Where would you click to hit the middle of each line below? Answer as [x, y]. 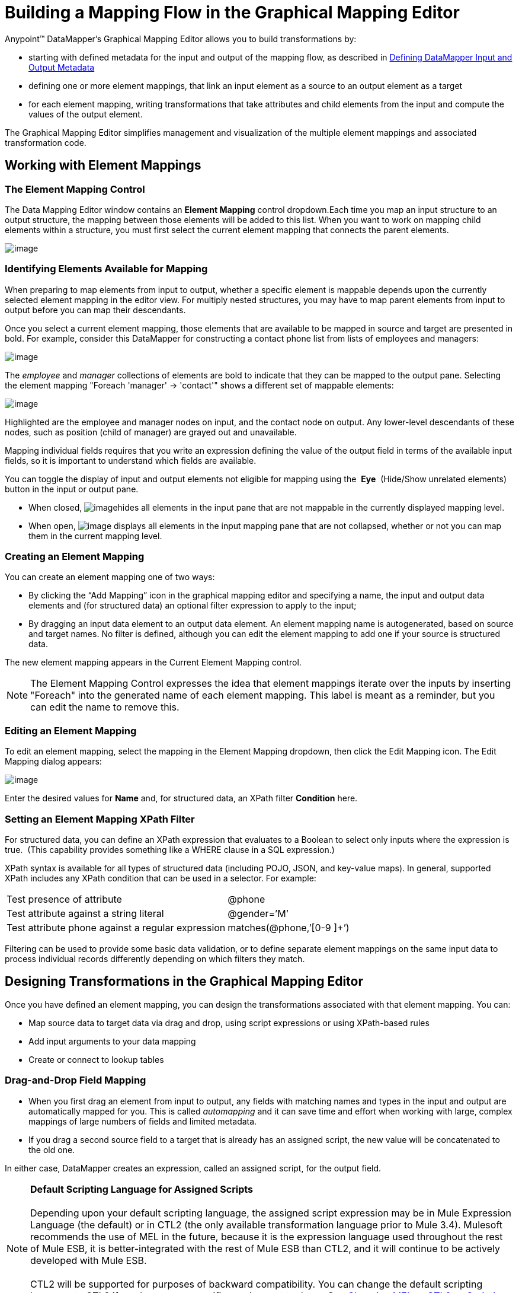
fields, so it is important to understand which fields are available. [131, 460]
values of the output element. [86, 114]
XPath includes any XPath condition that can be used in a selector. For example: [161, 878]
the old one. [52, 1149]
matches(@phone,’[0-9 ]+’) [289, 927]
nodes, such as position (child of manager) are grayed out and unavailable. [151, 432]
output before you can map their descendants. [95, 310]
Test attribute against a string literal [85, 913]
